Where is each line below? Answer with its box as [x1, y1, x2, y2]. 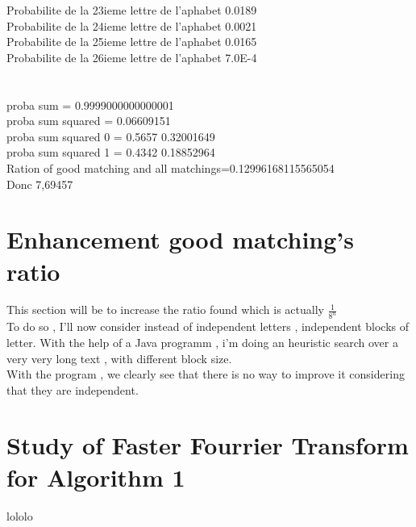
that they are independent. [6, 381, 139, 398]
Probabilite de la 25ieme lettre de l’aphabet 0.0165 [6, 33, 257, 50]
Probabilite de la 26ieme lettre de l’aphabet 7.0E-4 [6, 48, 257, 65]
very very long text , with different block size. [6, 349, 232, 366]
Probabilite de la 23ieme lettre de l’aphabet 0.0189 [6, 2, 257, 18]
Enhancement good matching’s [6, 223, 354, 256]
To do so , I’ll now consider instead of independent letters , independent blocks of [6, 318, 410, 335]
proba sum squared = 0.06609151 [6, 112, 171, 129]
